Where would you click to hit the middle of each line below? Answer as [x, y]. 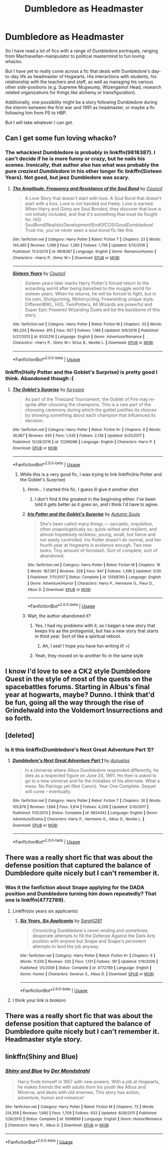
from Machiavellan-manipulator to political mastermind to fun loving [75, 56]
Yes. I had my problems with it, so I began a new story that [95, 626]
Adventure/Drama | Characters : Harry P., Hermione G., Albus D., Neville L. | [78, 819]
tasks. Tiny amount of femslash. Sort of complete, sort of [98, 550]
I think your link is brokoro [39, 1000]
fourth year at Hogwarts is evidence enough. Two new [96, 545]
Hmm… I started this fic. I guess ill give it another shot [83, 489]
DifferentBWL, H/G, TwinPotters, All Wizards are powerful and [88, 305]
